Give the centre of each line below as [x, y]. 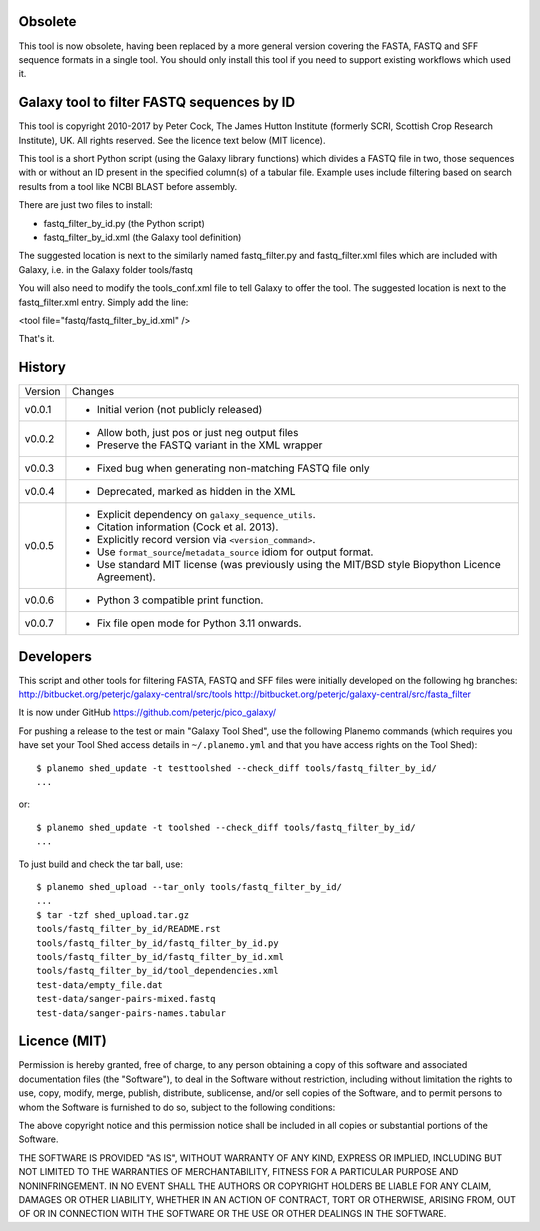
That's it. [36, 339]
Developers [55, 656]
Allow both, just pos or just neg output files [197, 433]
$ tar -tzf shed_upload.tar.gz [113, 914]
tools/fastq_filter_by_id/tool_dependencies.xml [157, 971]
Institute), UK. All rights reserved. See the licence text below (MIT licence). [172, 140]
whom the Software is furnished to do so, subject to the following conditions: [177, 1107]
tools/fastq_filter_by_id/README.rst [129, 929]
